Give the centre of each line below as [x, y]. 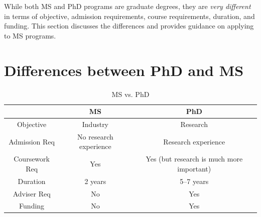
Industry [95, 124]
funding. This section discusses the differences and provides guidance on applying [129, 26]
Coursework [32, 159]
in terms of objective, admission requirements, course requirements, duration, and [129, 16]
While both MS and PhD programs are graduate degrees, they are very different [127, 6]
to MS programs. [30, 35]
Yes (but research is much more [194, 159]
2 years [95, 181]
